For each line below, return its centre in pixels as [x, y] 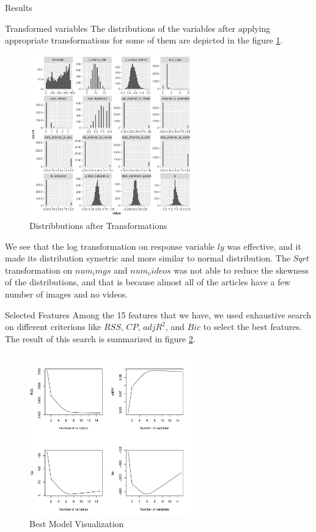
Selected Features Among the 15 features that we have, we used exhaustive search [158, 314]
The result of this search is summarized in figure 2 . [100, 338]
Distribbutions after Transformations [98, 225]
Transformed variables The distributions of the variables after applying [138, 28]
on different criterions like [53, 327]
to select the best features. [252, 327]
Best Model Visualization [77, 524]
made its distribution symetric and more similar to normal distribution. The [148, 258]
